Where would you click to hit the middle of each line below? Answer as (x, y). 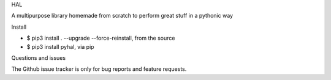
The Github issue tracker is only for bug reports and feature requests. (99, 69)
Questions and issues (39, 57)
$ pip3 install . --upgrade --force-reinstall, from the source (101, 38)
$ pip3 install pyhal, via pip (60, 46)
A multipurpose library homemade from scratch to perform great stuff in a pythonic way (122, 16)
